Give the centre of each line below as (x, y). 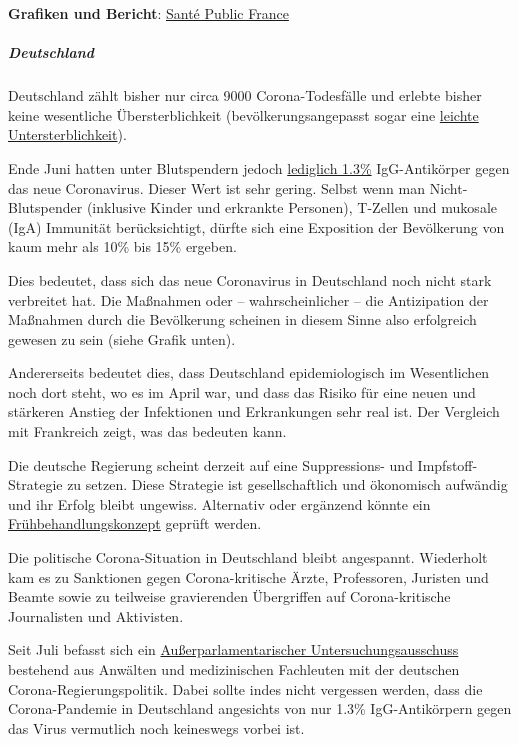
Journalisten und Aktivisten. (96, 615)
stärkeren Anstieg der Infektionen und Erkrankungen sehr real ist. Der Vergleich (254, 411)
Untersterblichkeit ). (67, 134)
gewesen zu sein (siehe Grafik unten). (122, 338)
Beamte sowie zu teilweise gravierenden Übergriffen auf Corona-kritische (229, 596)
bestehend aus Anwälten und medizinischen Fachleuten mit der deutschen (234, 669)
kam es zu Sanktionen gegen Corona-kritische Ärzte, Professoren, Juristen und (248, 576)
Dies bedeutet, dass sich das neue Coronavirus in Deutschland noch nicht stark (250, 279)
